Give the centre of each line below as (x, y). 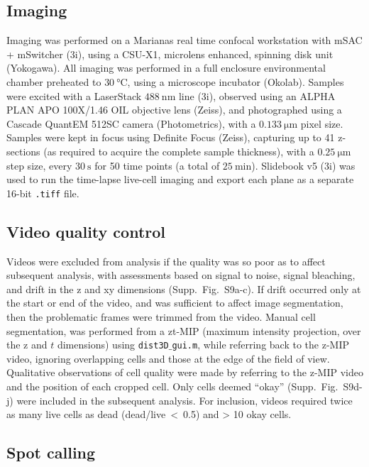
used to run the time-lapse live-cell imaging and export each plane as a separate (180, 179)
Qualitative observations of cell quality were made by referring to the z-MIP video (185, 372)
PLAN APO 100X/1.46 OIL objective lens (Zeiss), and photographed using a (174, 110)
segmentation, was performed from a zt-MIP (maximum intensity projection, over (184, 330)
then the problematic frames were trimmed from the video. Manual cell (161, 316)
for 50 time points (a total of (157, 165)
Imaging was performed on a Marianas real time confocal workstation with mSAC (184, 40)
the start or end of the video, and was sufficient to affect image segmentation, (175, 303)
